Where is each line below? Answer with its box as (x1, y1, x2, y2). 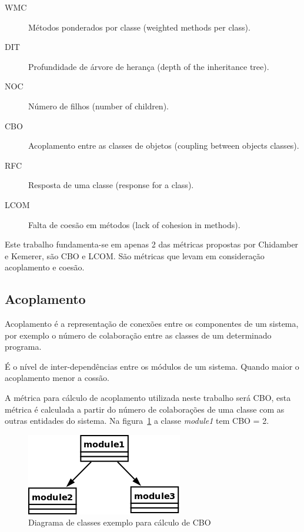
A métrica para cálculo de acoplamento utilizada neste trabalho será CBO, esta (5, 392, 291, 404)
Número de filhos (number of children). (28, 99, 169, 112)
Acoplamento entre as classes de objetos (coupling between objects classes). (28, 139, 299, 152)
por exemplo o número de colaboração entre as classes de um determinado (5, 329, 272, 341)
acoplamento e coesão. (5, 261, 85, 273)
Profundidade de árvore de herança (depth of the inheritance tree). (28, 60, 269, 72)
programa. (5, 340, 42, 353)
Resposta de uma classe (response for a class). (28, 179, 194, 191)
